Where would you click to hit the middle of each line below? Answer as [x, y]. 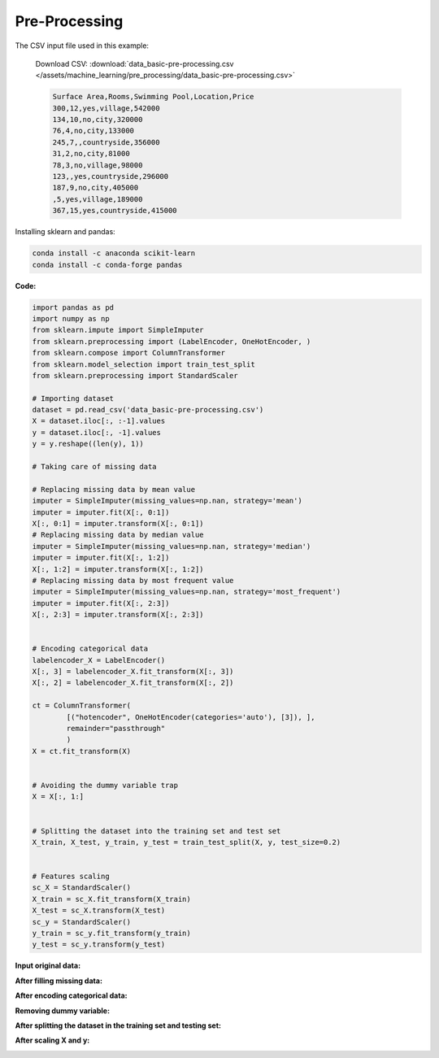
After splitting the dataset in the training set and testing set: [118, 1025]
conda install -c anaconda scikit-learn [113, 253]
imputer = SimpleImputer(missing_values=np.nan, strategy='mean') [167, 501]
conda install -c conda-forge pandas [107, 265]
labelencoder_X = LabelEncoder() [99, 660]
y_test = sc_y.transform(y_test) [99, 945]
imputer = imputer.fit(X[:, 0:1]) [101, 512]
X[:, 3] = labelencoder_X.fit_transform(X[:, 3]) [133, 672]
